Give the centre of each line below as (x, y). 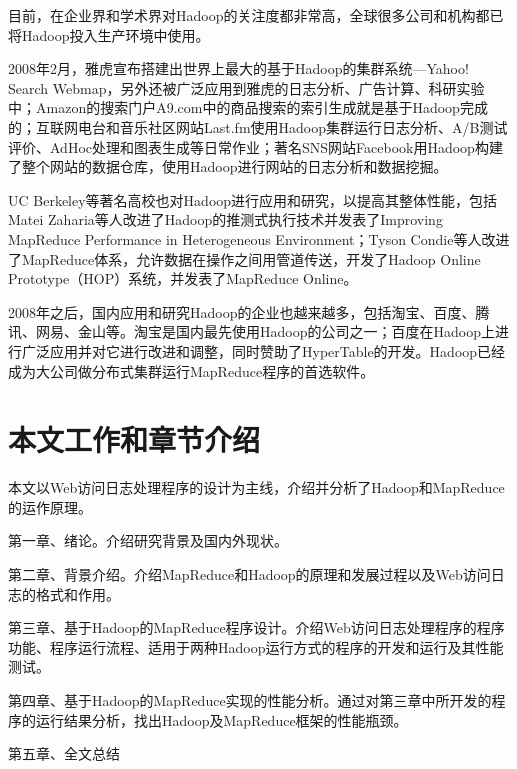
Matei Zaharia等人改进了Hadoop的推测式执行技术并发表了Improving (225, 219)
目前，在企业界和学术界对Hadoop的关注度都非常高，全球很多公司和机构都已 (256, 15)
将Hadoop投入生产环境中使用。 (109, 34)
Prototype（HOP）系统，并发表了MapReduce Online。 (183, 278)
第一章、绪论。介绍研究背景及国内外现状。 (148, 540)
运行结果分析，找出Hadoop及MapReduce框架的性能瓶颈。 (221, 719)
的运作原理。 (50, 506)
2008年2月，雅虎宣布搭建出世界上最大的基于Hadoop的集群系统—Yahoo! (238, 68)
